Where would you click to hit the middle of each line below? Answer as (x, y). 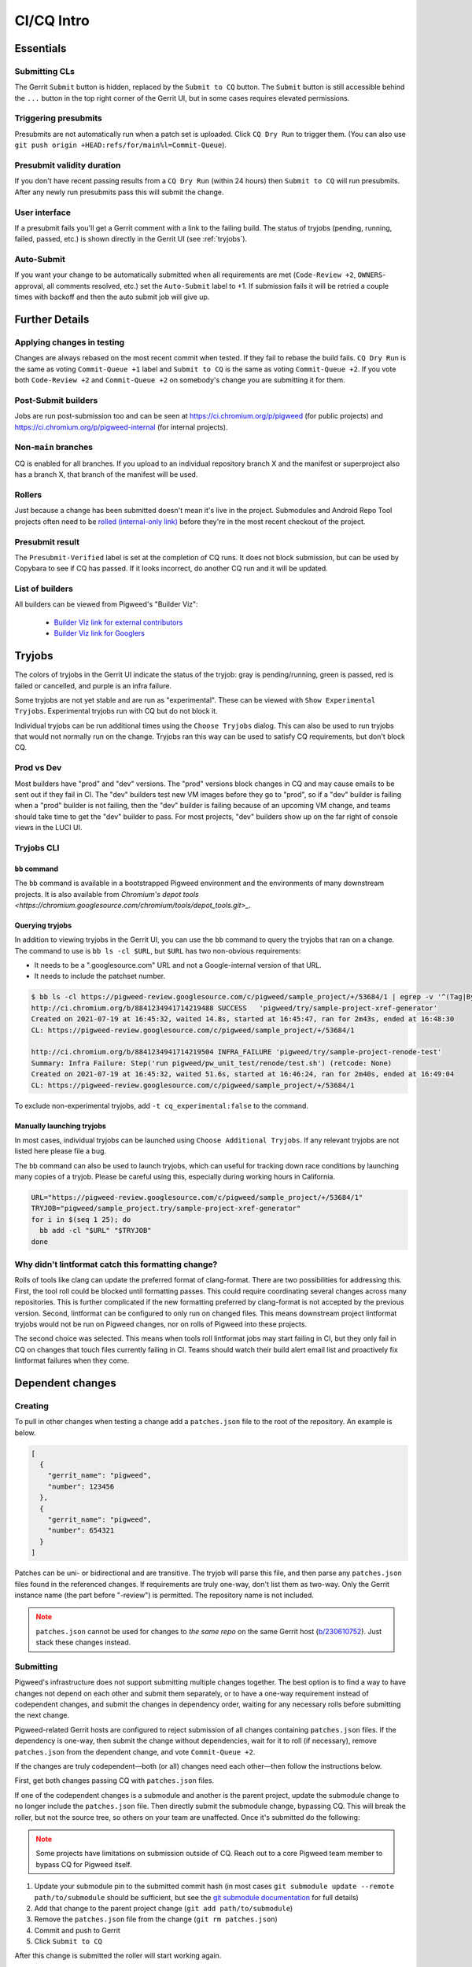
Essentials (41, 48)
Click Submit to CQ (68, 1941)
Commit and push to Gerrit (77, 1930)
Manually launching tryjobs (60, 1126)
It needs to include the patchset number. (100, 976)
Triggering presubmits (58, 118)
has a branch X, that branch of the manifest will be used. (106, 474)
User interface (42, 212)
